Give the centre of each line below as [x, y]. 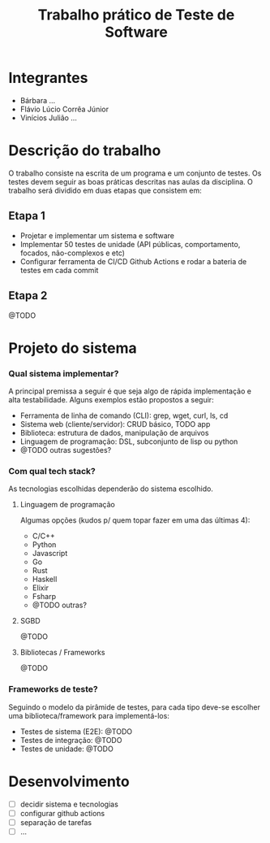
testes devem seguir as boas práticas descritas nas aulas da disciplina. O [131, 181]
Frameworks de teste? [54, 689]
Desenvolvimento [69, 781]
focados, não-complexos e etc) [73, 253]
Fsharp [44, 597]
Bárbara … [38, 100]
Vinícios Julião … [48, 117]
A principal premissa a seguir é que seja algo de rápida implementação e [130, 391]
